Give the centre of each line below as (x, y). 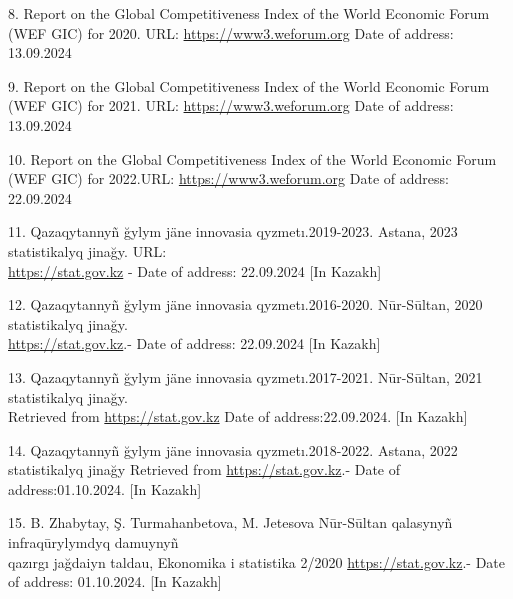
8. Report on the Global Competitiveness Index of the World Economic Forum (249, 13)
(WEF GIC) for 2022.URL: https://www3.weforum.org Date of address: (228, 178)
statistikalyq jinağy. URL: (87, 250)
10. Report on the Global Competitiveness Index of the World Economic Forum (252, 158)
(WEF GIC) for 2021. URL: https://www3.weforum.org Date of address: (231, 105)
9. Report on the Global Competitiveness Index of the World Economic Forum (249, 85)
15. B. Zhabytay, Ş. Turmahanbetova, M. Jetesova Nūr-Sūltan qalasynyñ (230, 522)
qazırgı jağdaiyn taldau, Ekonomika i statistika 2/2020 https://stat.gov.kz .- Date (257, 561)
